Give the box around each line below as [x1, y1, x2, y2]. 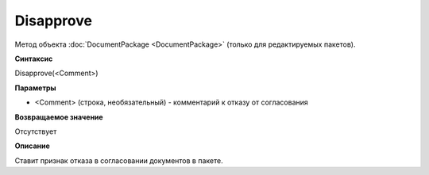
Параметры [14, 83, 56, 93]
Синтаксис [14, 54, 53, 63]
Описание [14, 141, 51, 150]
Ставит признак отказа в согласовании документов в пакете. [14, 155, 223, 165]
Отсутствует [14, 127, 57, 136]
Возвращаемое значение [14, 112, 103, 122]
